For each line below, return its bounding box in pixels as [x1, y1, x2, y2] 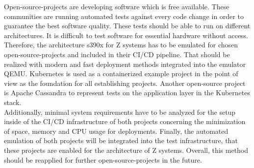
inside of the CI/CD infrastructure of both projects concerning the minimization [4, 116, 246, 126]
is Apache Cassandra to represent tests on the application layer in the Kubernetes [4, 87, 250, 98]
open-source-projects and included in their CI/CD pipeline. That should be [4, 49, 230, 59]
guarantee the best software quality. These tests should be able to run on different [4, 21, 251, 31]
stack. [4, 97, 22, 107]
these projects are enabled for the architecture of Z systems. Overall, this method [4, 145, 249, 155]
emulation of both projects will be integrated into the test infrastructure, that [4, 135, 238, 146]
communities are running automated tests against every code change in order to [4, 11, 244, 21]
